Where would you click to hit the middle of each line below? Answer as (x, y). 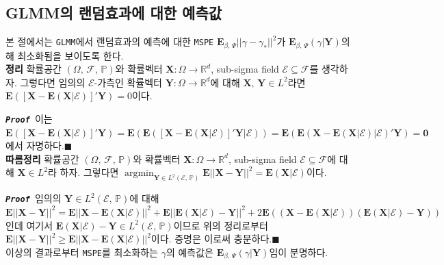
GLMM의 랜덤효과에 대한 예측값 (114, 13)
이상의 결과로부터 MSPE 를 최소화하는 (82, 252)
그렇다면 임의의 (53, 82)
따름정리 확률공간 (42, 159)
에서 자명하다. (35, 146)
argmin (139, 174)
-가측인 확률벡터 (128, 82)
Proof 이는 (29, 119)
